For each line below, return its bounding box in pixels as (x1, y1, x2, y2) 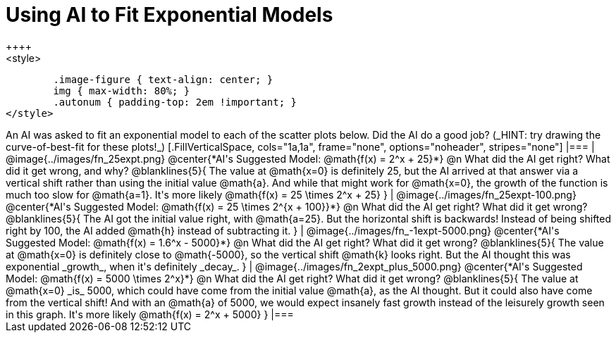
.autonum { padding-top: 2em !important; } (53, 96, 297, 108)
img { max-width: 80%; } (53, 84, 190, 96)
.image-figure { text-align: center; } (53, 73, 273, 85)
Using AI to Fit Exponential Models (6, 3, 333, 27)
